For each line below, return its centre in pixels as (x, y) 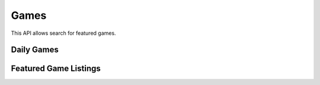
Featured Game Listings (56, 69)
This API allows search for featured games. (63, 33)
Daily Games (35, 50)
